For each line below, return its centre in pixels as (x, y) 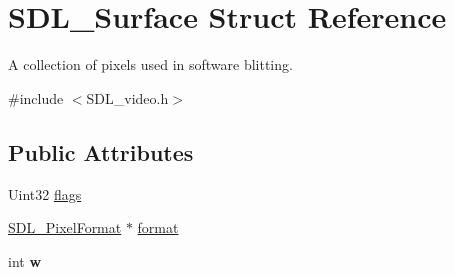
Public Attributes (101, 151)
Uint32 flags (45, 193)
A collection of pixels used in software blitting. (150, 64)
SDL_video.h (127, 97)
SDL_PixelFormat (65, 227)
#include (36, 97)
